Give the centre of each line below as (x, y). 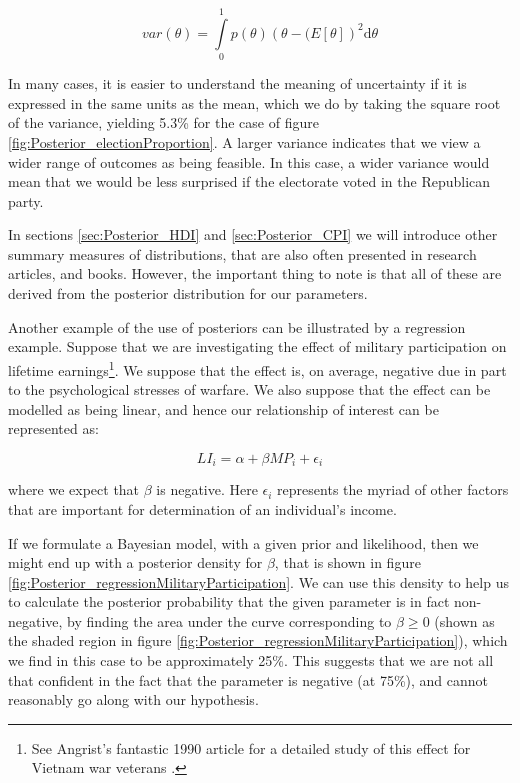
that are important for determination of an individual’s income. (202, 508)
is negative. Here (207, 489)
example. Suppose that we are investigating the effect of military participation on (257, 346)
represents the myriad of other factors (393, 489)
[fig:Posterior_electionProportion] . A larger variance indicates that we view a (244, 141)
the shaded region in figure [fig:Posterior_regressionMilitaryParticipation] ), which (258, 640)
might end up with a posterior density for (135, 562)
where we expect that (74, 489)
